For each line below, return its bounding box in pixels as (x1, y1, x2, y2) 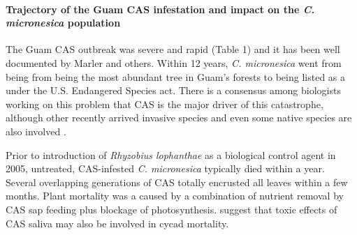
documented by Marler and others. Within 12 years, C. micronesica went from (6, 55, 342, 70)
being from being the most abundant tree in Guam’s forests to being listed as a (6, 69, 346, 84)
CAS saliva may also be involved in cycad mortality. (6, 215, 229, 230)
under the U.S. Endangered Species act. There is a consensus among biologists (6, 83, 341, 98)
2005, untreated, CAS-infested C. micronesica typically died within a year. (6, 161, 325, 176)
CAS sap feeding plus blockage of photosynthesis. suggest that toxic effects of (6, 202, 337, 216)
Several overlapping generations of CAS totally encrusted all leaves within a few (6, 174, 348, 189)
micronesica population (6, 15, 121, 30)
